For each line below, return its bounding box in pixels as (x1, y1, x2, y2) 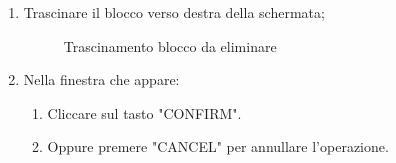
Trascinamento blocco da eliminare (63, 35, 277, 56)
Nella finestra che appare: (23, 69, 180, 90)
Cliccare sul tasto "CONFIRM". (47, 102, 242, 123)
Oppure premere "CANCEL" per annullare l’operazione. (47, 136, 389, 157)
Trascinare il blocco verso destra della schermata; (23, 2, 325, 22)
